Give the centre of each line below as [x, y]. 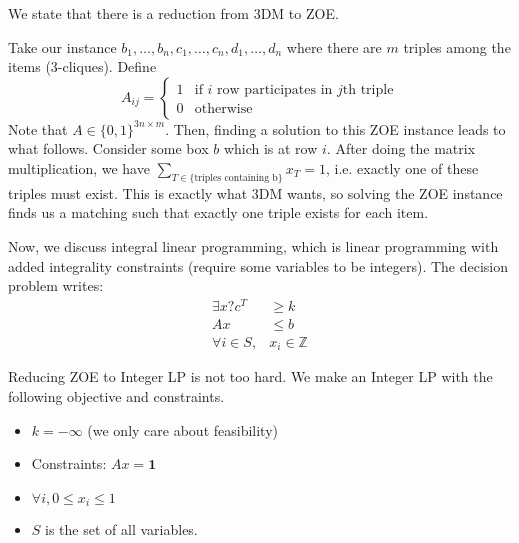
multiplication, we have [79, 167]
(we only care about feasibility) [182, 429]
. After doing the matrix [401, 148]
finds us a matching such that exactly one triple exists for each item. [218, 212]
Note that [38, 128]
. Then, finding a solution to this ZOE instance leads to [335, 128]
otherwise [223, 108]
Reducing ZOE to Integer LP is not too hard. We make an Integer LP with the [250, 376]
